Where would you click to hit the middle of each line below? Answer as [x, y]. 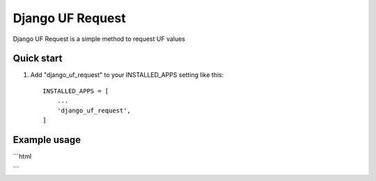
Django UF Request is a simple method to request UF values [99, 39]
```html [22, 156]
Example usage [47, 140]
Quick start [38, 59]
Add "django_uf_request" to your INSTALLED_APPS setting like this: [127, 75]
